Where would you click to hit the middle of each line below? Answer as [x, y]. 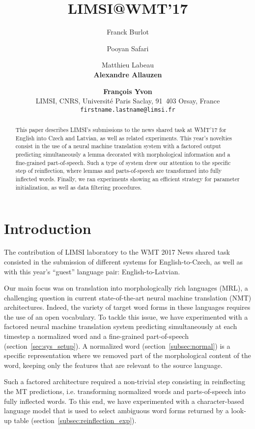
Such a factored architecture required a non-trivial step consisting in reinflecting [125, 381]
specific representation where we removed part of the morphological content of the [127, 355]
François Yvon [128, 91]
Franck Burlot [128, 32]
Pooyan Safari [128, 48]
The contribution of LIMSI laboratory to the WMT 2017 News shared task [117, 252]
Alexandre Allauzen [128, 74]
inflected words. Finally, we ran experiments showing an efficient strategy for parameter [127, 179]
